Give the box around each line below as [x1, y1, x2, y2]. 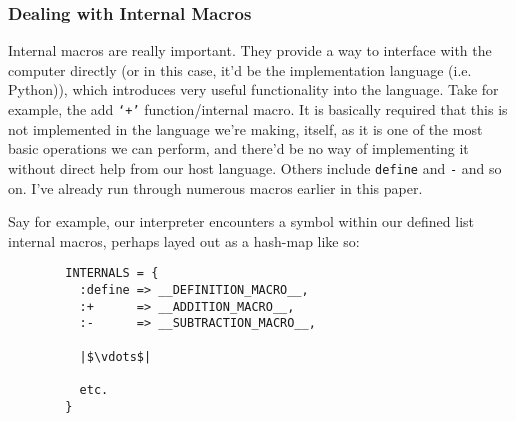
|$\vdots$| [79, 349, 152, 364]
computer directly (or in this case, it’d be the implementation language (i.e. [8, 59, 472, 80]
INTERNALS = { [65, 266, 159, 281]
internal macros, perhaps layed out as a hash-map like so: [8, 230, 360, 251]
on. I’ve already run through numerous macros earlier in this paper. [8, 177, 423, 198]
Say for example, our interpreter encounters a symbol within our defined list [8, 211, 475, 232]
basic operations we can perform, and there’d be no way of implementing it [8, 138, 469, 159]
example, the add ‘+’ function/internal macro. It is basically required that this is [8, 99, 508, 119]
